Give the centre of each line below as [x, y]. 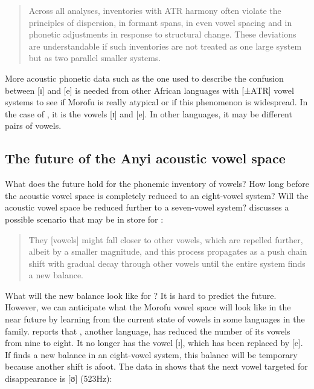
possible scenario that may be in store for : [84, 219]
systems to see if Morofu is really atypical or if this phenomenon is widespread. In [156, 102]
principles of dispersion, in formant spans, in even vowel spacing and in [160, 22]
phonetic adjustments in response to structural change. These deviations [162, 34]
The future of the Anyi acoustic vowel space [145, 158]
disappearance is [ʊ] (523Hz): [59, 378]
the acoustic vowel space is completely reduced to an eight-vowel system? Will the [157, 195]
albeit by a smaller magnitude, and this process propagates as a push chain [168, 251]
